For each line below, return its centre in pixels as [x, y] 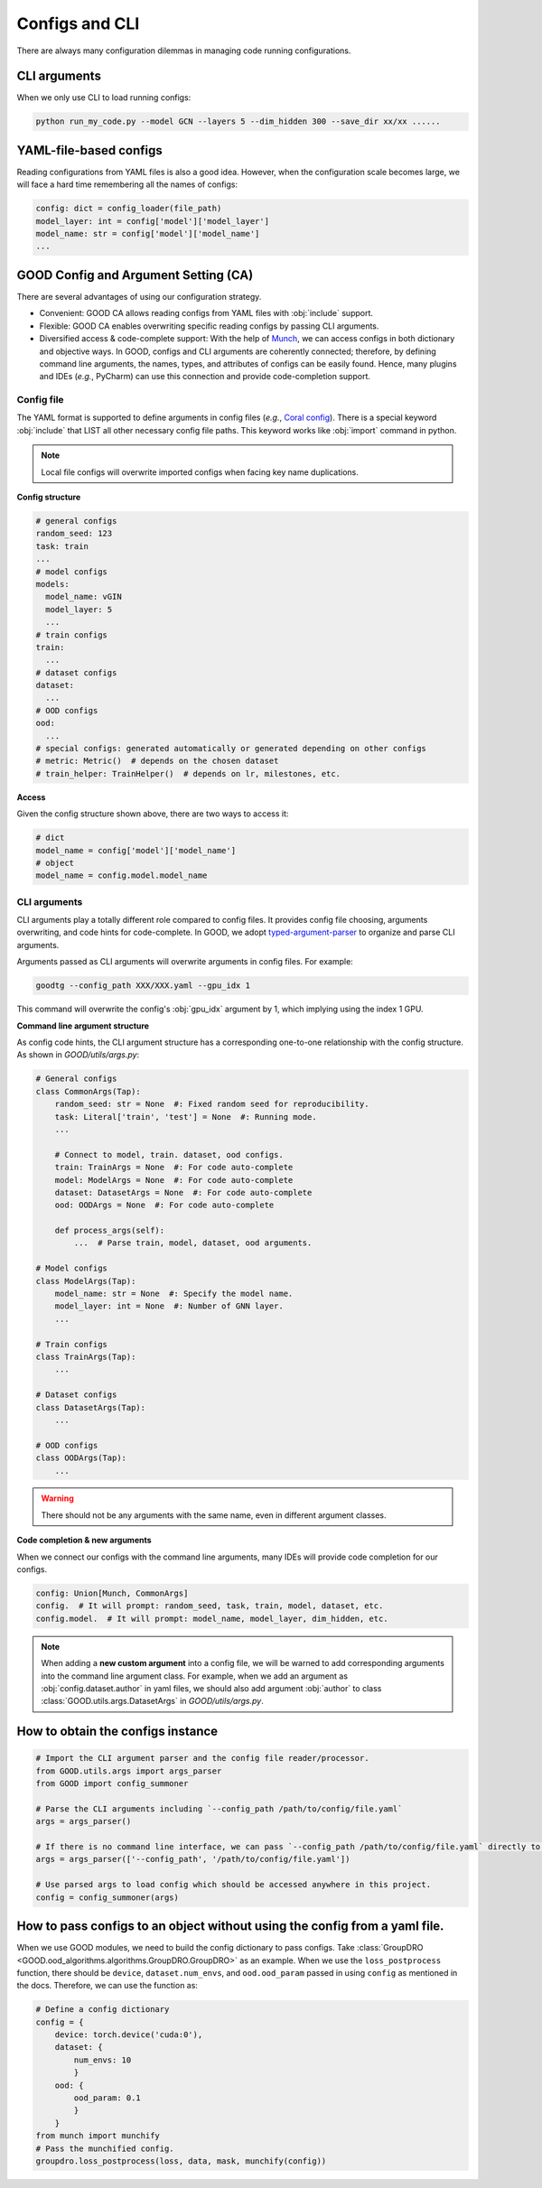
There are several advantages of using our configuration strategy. [139, 296]
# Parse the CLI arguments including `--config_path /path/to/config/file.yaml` [219, 1809]
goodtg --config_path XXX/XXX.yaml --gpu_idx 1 [143, 986]
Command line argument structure [83, 1026]
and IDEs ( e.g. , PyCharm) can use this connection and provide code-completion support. [205, 377]
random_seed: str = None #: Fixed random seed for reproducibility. [212, 1104]
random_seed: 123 [74, 534]
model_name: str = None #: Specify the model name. [174, 1294]
